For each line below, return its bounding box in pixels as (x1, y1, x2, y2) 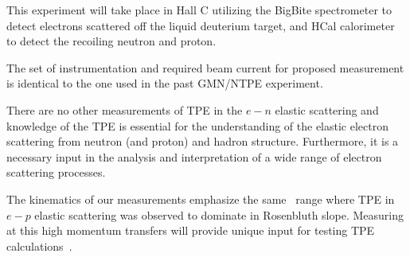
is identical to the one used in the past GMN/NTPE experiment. (6, 75, 323, 92)
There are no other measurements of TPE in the (6, 101, 243, 118)
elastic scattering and (275, 101, 379, 118)
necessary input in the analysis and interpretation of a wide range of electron (6, 148, 382, 165)
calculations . (6, 237, 72, 254)
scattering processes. (6, 164, 106, 181)
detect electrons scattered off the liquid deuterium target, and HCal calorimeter (6, 17, 395, 33)
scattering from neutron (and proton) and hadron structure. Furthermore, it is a (6, 133, 399, 150)
